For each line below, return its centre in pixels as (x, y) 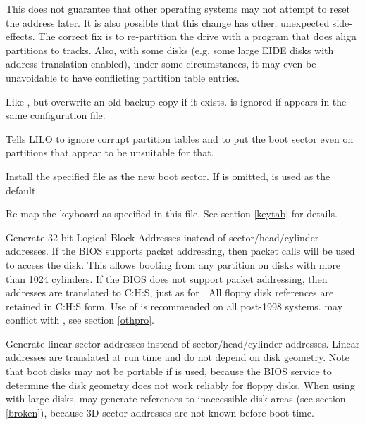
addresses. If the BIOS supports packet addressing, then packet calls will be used (180, 251)
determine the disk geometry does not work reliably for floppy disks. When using (180, 385)
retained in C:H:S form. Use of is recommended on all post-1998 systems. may (174, 306)
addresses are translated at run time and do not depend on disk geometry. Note (178, 357)
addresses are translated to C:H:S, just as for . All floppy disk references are (170, 292)
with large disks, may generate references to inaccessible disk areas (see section (176, 399)
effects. (20, 36)
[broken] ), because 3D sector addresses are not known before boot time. (160, 412)
